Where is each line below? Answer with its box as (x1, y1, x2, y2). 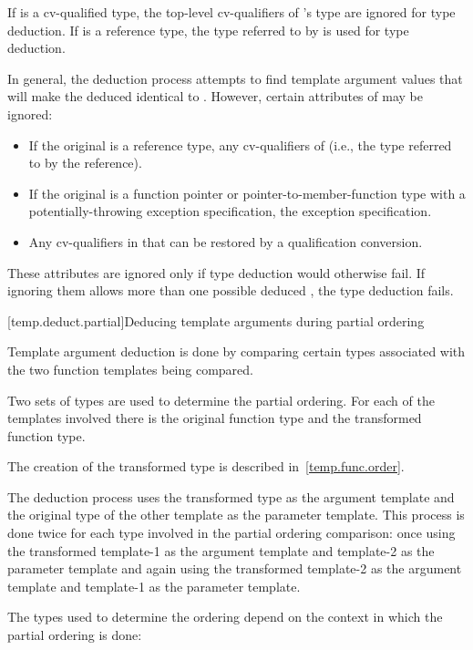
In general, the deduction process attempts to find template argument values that (7, 68, 463, 88)
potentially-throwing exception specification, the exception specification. (28, 201, 432, 221)
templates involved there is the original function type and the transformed (7, 408, 422, 428)
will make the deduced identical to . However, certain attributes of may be (7, 87, 423, 106)
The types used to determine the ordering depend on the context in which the (7, 607, 443, 626)
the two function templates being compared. (7, 359, 254, 378)
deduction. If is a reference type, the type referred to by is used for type (7, 20, 409, 39)
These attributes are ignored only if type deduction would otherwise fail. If (7, 263, 426, 282)
